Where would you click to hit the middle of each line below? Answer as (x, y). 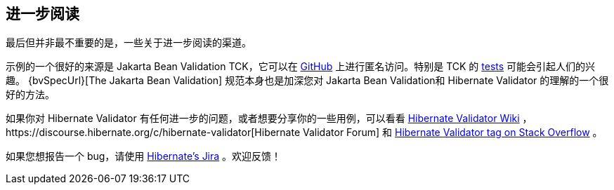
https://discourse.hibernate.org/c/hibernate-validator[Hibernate (153, 133)
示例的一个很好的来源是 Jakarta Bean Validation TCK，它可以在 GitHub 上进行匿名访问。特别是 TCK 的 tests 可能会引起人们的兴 (301, 67)
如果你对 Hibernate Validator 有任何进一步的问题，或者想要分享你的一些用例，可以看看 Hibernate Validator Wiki (263, 118)
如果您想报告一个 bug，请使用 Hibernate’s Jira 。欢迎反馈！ (144, 156)
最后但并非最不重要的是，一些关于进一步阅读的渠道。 (129, 43)
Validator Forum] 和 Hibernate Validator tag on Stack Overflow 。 (453, 133)
